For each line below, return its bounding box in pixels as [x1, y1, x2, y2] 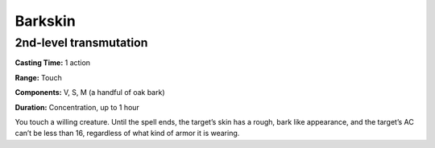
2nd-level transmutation [14, 35, 148, 50]
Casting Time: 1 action [14, 58, 91, 68]
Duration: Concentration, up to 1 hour [14, 102, 140, 112]
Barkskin [14, 12, 76, 30]
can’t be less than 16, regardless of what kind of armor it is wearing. [14, 129, 240, 138]
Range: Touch [14, 72, 62, 82]
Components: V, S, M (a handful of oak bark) [14, 88, 165, 97]
